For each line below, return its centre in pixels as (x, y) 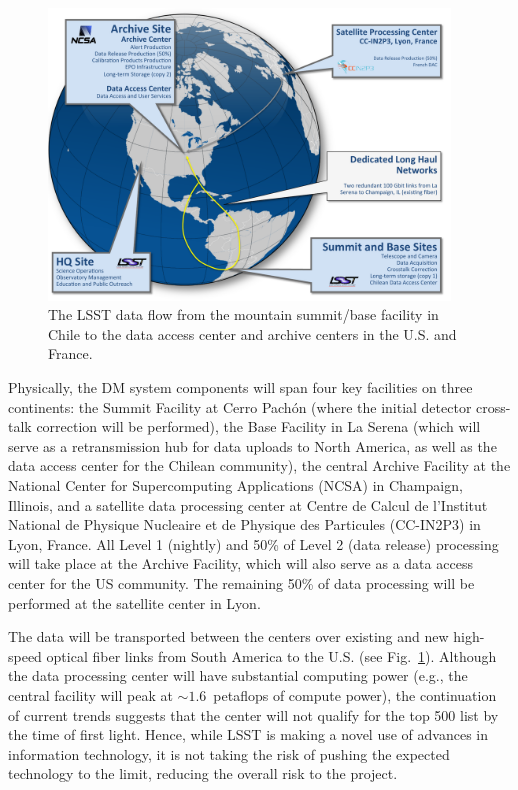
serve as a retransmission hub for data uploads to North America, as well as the (252, 445)
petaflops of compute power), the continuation (355, 694)
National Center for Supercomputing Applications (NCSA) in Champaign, (235, 485)
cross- (493, 406)
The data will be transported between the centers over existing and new (228, 636)
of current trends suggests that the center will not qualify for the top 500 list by (253, 714)
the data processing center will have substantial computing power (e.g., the (238, 675)
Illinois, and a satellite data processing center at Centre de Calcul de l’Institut (248, 504)
